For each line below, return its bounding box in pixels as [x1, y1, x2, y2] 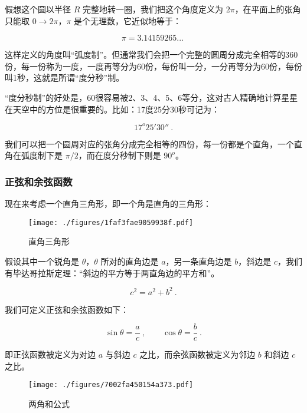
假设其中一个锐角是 [5, 255, 79, 267]
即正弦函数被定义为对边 [5, 348, 96, 361]
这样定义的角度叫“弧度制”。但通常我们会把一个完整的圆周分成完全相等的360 [5, 48, 298, 61]
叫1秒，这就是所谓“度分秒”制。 [5, 71, 125, 84]
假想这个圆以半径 [5, 3, 71, 15]
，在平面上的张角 [234, 3, 301, 15]
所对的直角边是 [100, 255, 159, 267]
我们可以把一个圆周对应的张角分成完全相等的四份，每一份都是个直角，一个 [5, 137, 294, 150]
